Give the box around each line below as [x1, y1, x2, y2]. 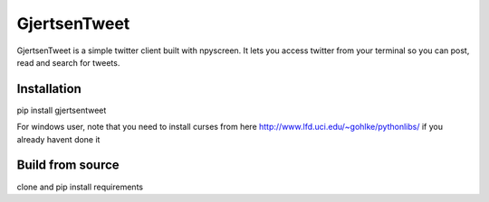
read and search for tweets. [16, 57, 120, 68]
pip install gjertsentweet [16, 105, 107, 115]
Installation [16, 81, 81, 96]
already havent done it [16, 133, 101, 144]
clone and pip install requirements [16, 181, 144, 192]
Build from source [16, 158, 120, 173]
